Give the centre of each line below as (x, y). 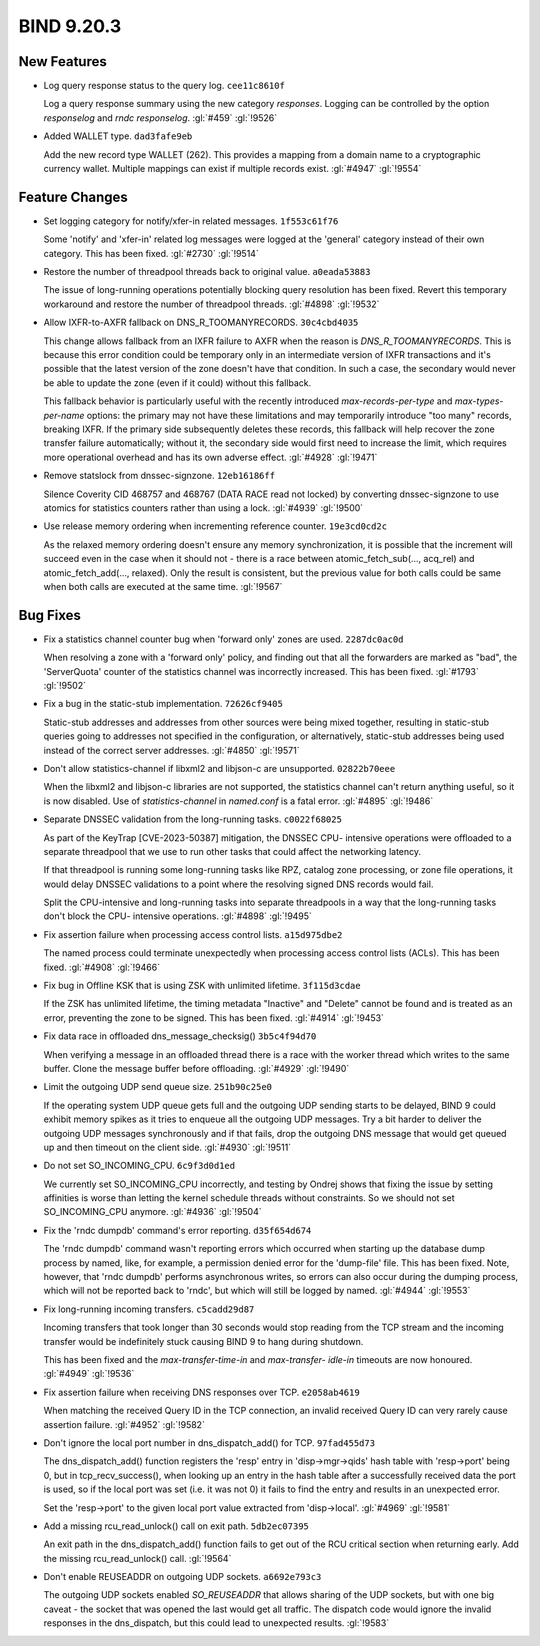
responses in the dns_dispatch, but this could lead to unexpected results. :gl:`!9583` (216, 1623)
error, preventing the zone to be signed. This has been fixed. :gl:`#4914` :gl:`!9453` (214, 1017)
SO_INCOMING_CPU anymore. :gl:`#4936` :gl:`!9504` (152, 1212)
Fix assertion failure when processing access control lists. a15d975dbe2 (193, 934)
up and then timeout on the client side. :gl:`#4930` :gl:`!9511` (167, 1147)
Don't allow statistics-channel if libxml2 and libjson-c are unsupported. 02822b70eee (219, 768)
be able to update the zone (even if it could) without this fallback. (177, 382)
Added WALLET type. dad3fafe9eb (118, 136)
